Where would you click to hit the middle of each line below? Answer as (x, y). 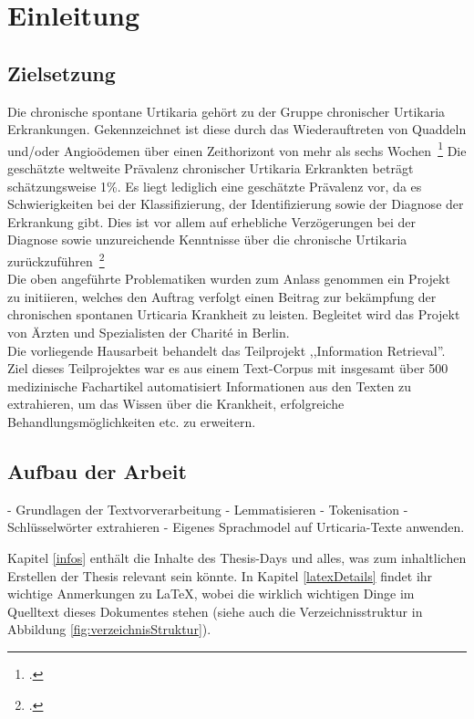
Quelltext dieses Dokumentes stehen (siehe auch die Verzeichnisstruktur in (215, 611)
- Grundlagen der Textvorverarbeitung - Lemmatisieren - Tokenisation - (208, 509)
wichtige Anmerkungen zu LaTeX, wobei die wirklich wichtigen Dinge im (211, 594)
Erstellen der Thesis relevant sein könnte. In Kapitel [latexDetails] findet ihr (220, 575)
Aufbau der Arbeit (97, 470)
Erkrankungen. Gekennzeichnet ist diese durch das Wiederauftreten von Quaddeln (237, 129)
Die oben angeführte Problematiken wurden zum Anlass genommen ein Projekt (229, 279)
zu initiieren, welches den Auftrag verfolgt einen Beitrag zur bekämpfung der (222, 296)
